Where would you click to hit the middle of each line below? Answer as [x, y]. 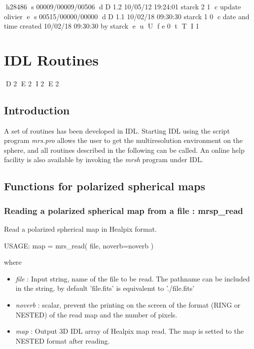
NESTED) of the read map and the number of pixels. [96, 314]
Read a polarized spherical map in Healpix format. [80, 229]
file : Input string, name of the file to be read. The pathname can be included [133, 278]
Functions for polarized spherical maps [105, 186]
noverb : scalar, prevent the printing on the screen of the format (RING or [128, 305]
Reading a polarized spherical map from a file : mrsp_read [124, 210]
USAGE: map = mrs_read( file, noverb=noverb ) [79, 245]
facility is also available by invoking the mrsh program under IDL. [104, 159]
